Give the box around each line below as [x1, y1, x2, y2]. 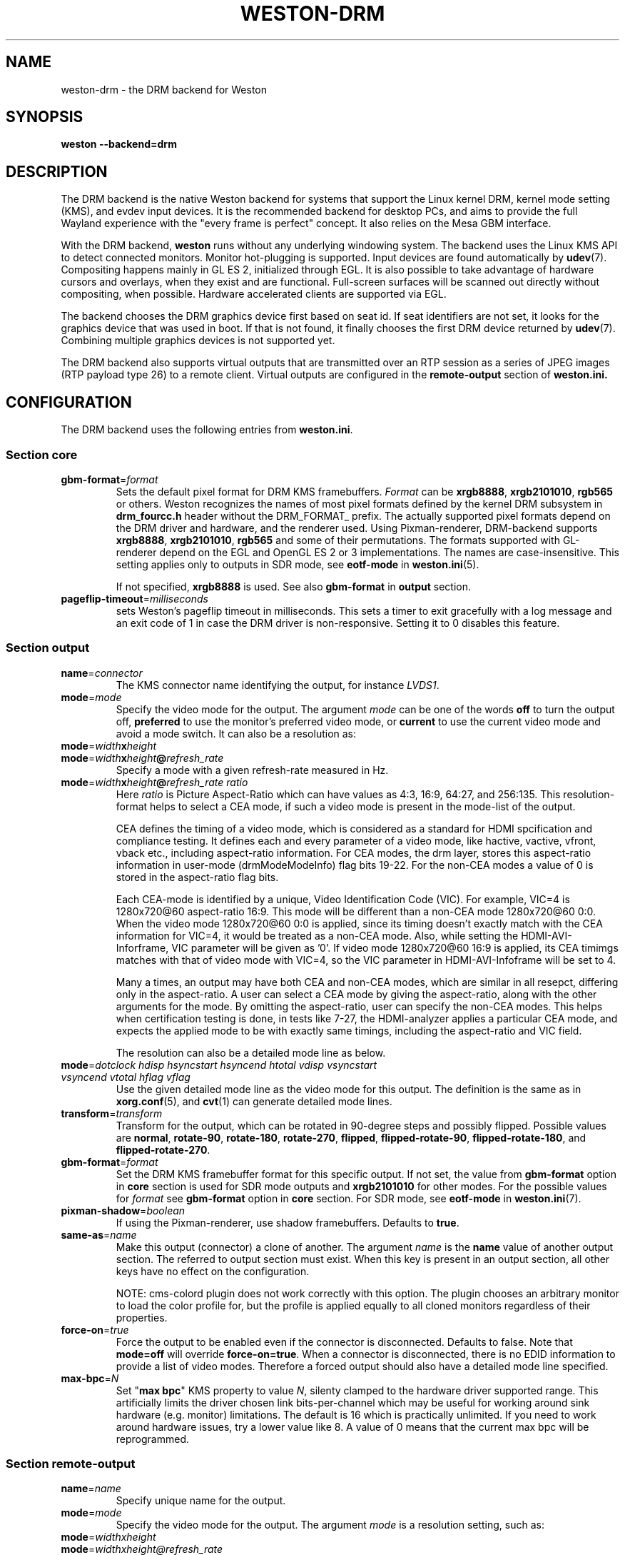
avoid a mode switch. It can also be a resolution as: [116, 727, 357, 740]
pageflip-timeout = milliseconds [61, 592, 208, 605]
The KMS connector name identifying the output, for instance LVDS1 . [116, 678, 439, 691]
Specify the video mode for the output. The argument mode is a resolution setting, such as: [116, 1519, 544, 1531]
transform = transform [61, 1107, 163, 1119]
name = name [61, 1482, 121, 1495]
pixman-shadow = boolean [61, 1204, 186, 1217]
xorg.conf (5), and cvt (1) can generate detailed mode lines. [116, 1094, 392, 1107]
